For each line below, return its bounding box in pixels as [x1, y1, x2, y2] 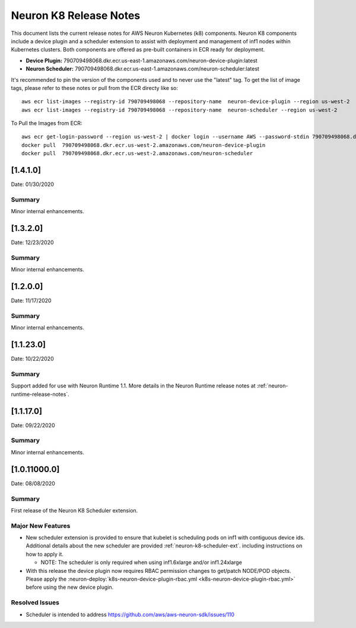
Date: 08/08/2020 [11, 480, 56, 487]
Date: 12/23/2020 [11, 239, 54, 246]
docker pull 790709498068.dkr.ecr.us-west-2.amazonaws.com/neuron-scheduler [21, 150, 253, 157]
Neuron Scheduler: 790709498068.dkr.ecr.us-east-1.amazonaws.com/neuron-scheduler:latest [26, 65, 259, 72]
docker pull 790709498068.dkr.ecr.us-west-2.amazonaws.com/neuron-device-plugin [21, 142, 266, 148]
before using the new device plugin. [26, 584, 114, 591]
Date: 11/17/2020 [11, 297, 52, 305]
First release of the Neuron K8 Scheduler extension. [11, 507, 138, 514]
